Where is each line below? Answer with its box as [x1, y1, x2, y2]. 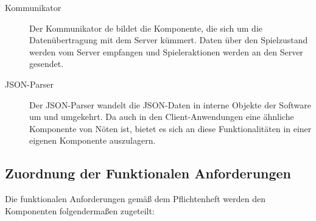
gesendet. [29, 57, 64, 70]
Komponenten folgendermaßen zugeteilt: [5, 204, 155, 217]
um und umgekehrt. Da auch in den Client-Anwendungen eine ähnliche [29, 110, 294, 123]
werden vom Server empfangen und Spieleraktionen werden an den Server [29, 45, 303, 58]
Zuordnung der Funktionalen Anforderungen [5, 164, 292, 183]
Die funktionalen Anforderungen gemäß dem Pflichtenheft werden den [5, 192, 265, 205]
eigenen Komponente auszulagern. [29, 134, 156, 147]
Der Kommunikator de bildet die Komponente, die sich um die [29, 21, 263, 34]
